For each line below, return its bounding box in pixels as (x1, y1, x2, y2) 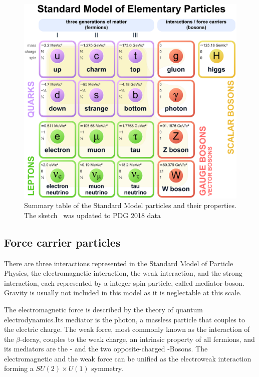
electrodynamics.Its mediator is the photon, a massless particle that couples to (4, 314, 245, 324)
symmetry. (91, 363, 123, 373)
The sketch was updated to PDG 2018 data (24, 210, 161, 220)
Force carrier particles (4, 234, 121, 250)
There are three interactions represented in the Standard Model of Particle (4, 258, 233, 268)
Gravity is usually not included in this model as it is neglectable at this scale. (4, 287, 242, 298)
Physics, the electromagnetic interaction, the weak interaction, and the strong (4, 268, 242, 278)
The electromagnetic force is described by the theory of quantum (4, 304, 203, 314)
